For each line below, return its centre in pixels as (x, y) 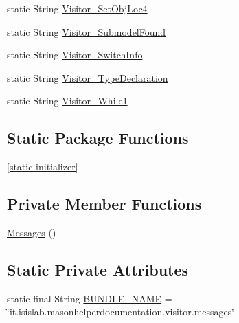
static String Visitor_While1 (67, 101)
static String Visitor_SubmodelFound (87, 31)
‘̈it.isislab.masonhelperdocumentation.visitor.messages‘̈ (121, 312)
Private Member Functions (104, 204)
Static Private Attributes (98, 269)
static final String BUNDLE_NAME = (90, 298)
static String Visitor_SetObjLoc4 (77, 8)
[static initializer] (43, 167)
